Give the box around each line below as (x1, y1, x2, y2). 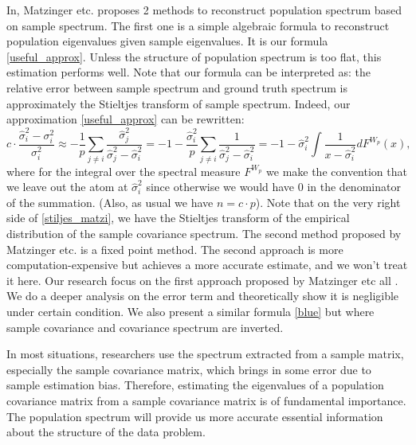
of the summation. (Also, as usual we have (6, 193, 214, 210)
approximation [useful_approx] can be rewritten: (6, 111, 245, 127)
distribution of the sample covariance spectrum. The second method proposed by (6, 225, 402, 242)
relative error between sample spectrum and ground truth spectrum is (6, 79, 348, 96)
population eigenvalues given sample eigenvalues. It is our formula (6, 33, 328, 49)
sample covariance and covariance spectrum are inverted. (6, 318, 284, 335)
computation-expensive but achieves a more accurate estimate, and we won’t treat (6, 256, 408, 273)
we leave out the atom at (6, 178, 128, 195)
